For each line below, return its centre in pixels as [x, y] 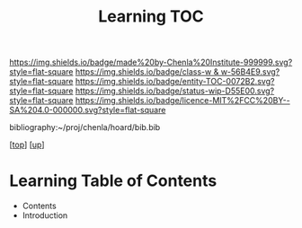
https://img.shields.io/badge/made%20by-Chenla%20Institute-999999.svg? [151, 62]
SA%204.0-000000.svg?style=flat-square [88, 110]
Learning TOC [151, 17]
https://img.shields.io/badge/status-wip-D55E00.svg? [175, 91]
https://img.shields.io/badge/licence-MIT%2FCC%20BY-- [182, 101]
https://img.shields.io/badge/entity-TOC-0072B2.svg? [175, 82]
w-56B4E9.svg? [250, 72]
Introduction [45, 215]
